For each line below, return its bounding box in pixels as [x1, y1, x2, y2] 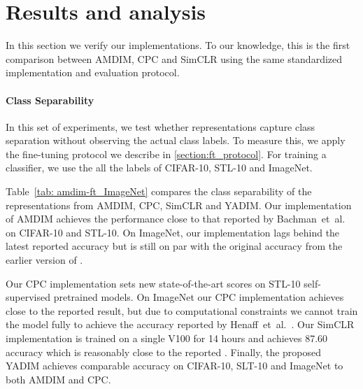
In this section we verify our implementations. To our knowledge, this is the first [6, 38, 350, 52]
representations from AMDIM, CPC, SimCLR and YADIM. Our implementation [6, 197, 352, 212]
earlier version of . [6, 253, 83, 267]
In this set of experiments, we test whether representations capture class [6, 119, 315, 134]
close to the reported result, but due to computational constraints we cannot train [6, 303, 358, 318]
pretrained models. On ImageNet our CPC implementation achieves [53, 290, 344, 304]
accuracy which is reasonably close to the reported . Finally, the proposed [6, 344, 322, 359]
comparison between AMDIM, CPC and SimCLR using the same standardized [6, 51, 343, 66]
